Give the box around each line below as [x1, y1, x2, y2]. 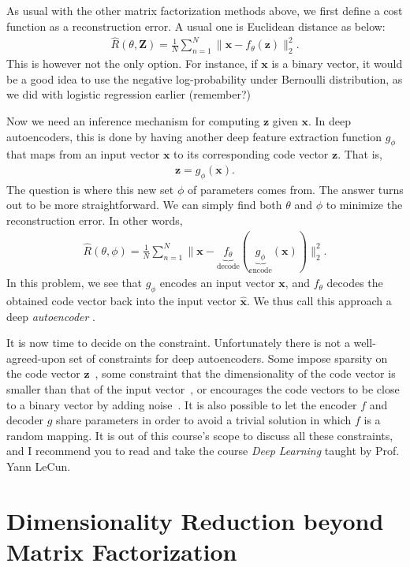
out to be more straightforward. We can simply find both [6, 196, 282, 213]
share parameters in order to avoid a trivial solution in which [56, 412, 352, 428]
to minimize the [326, 196, 403, 213]
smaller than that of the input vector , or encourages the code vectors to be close [6, 380, 400, 397]
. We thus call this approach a [246, 292, 392, 308]
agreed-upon [6, 349, 66, 366]
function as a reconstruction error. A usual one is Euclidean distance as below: [6, 17, 386, 34]
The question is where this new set [6, 181, 174, 197]
